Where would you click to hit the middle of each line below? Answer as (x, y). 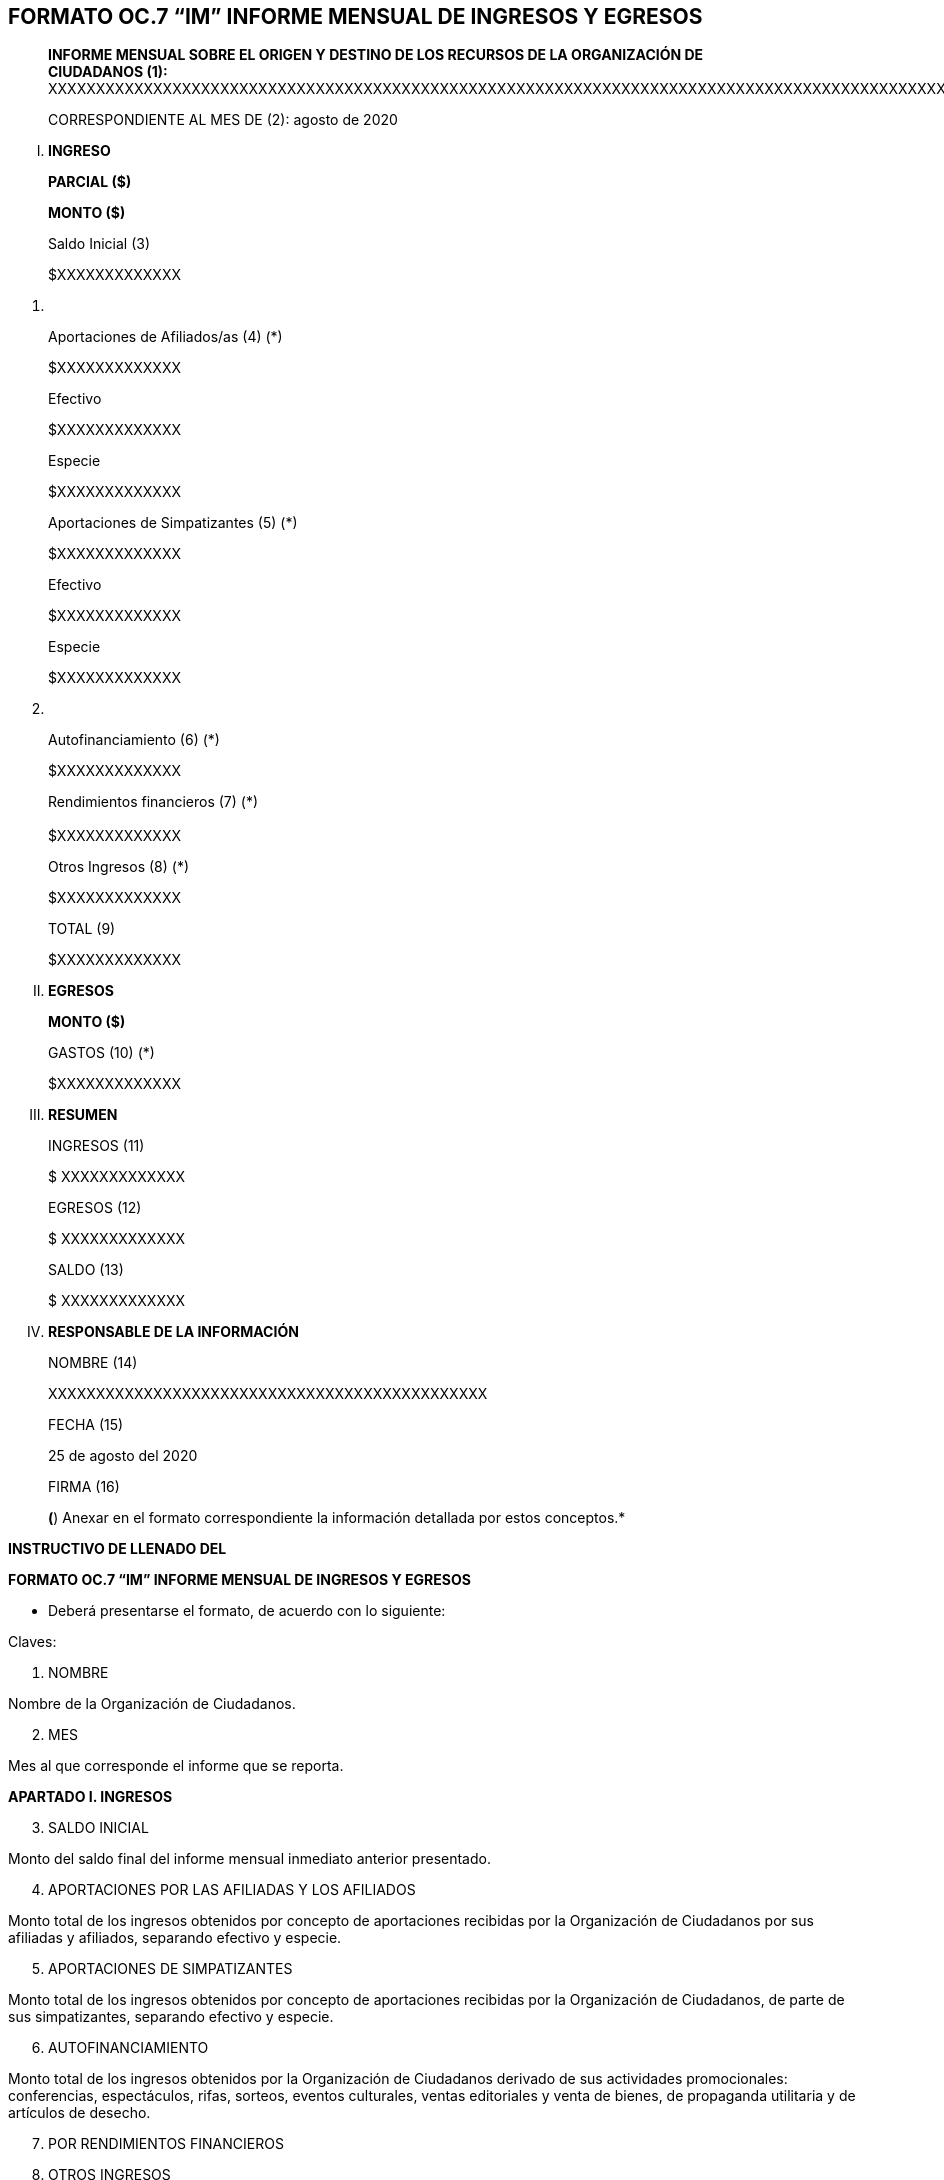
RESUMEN (83, 1115)
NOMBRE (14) (93, 1363)
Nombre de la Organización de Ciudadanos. (152, 1704)
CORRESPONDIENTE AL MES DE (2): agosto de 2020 (223, 120)
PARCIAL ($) (90, 182)
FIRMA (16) (84, 1487)
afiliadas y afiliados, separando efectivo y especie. (175, 1938)
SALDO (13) (86, 1270)
